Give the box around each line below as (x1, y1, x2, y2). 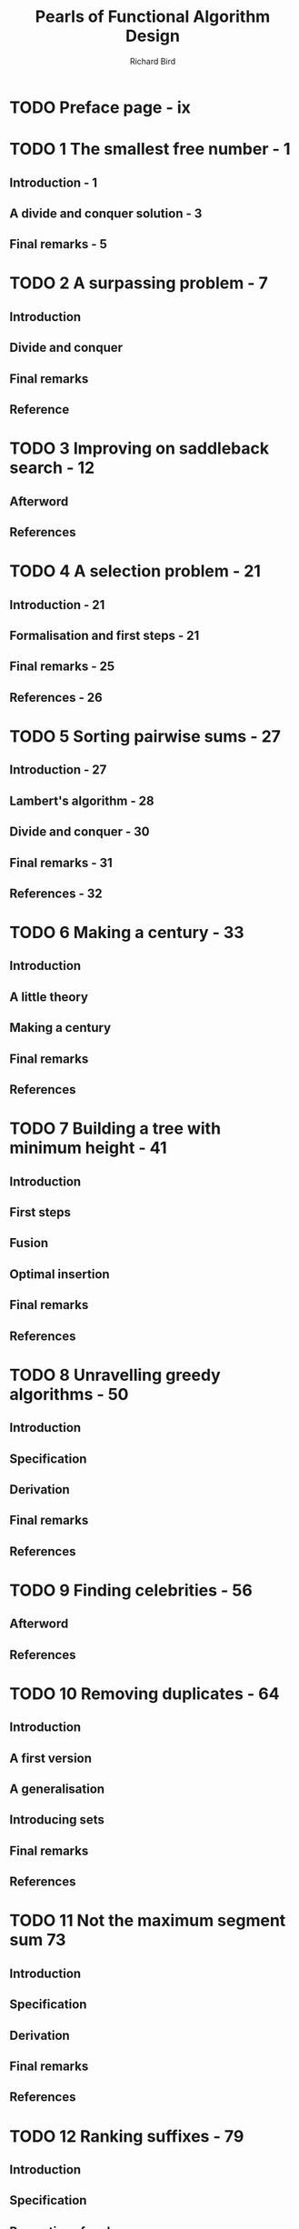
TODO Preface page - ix (9, 97, 191, 117)
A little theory (9, 989, 89, 1005)
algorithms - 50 (9, 1384, 129, 1404)
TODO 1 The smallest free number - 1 (9, 139, 291, 160)
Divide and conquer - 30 (9, 825, 150, 840)
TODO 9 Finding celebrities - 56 (9, 1580, 253, 1601)
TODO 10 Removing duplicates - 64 (9, 1684, 280, 1704)
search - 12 (9, 457, 95, 478)
